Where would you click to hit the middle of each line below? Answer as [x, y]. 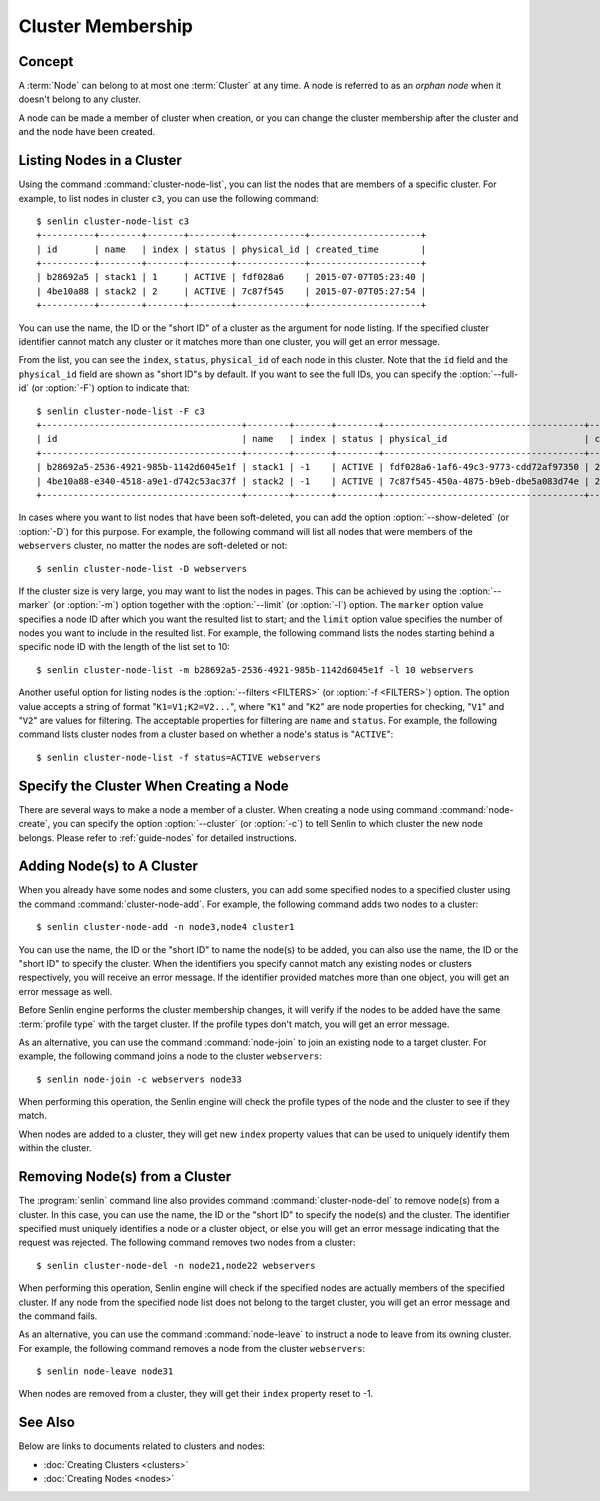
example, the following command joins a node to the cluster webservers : [170, 1056]
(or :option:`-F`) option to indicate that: [110, 388]
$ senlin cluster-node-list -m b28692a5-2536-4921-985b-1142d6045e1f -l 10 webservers [255, 669]
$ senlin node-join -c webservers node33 [139, 1079]
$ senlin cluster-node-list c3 [113, 221]
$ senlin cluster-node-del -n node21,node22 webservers [176, 1265]
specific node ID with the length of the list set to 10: [124, 647]
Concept [46, 61]
